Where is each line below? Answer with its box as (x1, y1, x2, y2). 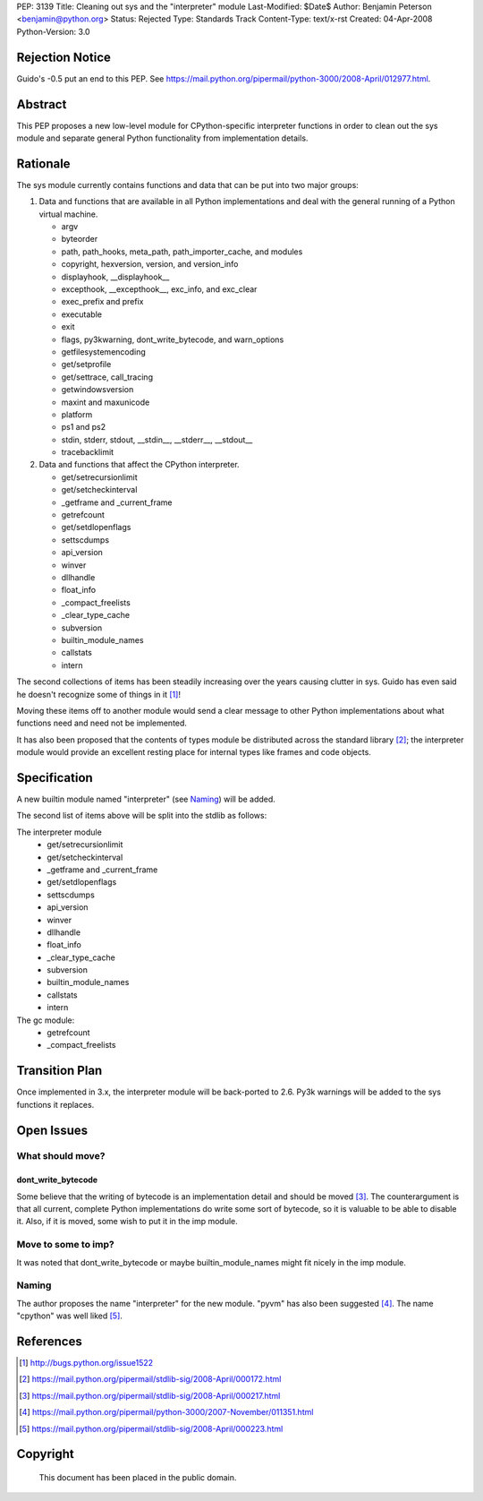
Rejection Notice (16, 49, 112, 64)
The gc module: (16, 1015, 75, 1025)
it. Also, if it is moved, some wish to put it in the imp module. (16, 1216, 239, 1227)
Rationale (16, 156, 71, 171)
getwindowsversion (61, 384, 134, 395)
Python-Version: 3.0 (16, 26, 90, 37)
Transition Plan (16, 1063, 103, 1078)
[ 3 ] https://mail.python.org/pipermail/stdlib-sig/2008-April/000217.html (19, 1390, 281, 1401)
